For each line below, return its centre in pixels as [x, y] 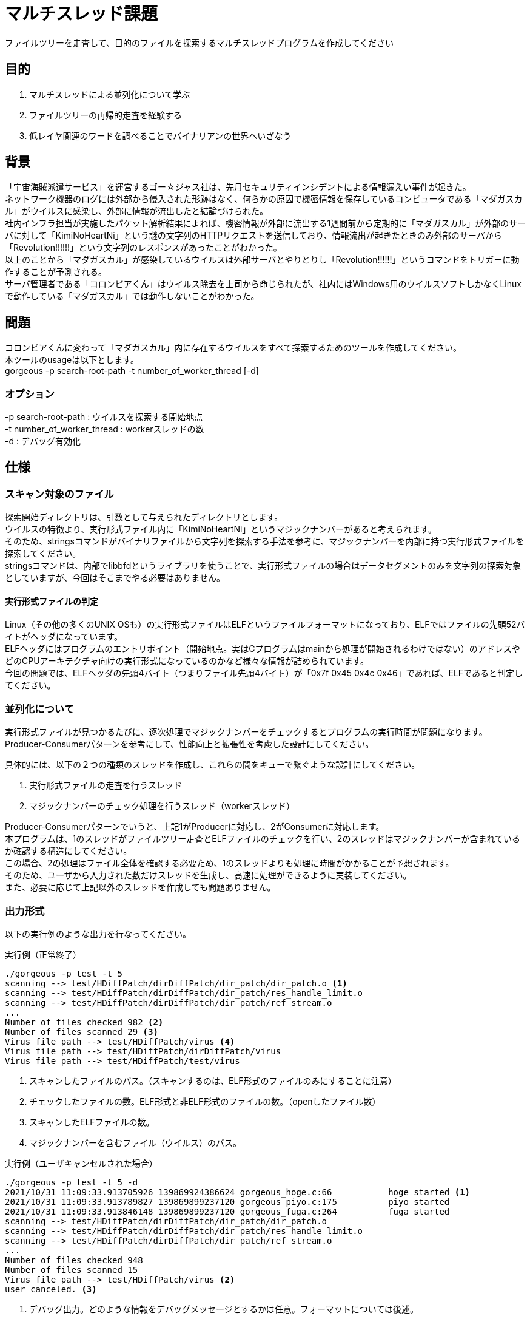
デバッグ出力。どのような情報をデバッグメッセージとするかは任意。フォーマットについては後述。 [224, 1309]
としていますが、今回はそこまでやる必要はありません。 [115, 578]
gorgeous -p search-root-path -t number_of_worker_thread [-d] [132, 371]
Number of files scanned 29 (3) [82, 1032]
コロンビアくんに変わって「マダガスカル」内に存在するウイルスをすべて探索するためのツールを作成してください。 [233, 348]
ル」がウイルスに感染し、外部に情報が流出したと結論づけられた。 [136, 211]
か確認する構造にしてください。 [69, 851]
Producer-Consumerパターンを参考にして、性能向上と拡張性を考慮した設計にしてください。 [190, 744]
